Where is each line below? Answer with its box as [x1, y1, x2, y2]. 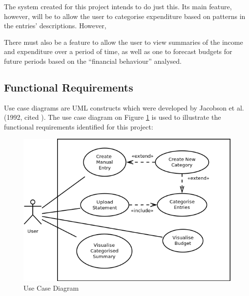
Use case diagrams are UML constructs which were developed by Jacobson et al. [4, 102, 244, 112]
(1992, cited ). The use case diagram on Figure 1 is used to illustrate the [4, 112, 221, 122]
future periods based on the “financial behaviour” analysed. [4, 55, 182, 66]
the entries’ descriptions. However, [4, 20, 106, 31]
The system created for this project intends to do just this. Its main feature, [4, 1, 232, 11]
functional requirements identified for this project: [4, 121, 153, 131]
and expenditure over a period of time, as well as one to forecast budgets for [4, 46, 232, 56]
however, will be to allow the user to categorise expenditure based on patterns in [4, 11, 246, 21]
